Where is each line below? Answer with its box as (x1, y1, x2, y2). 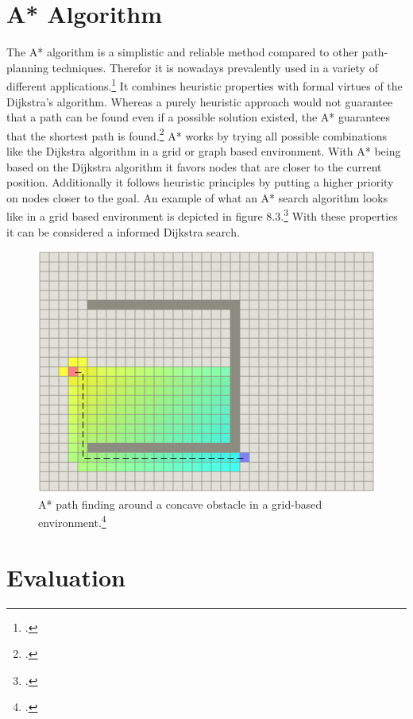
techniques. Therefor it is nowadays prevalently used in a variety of (52, 59, 378, 75)
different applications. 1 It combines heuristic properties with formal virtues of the (6, 75, 403, 94)
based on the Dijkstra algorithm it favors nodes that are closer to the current (6, 158, 382, 175)
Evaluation (6, 560, 125, 593)
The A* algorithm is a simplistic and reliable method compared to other (6, 44, 358, 60)
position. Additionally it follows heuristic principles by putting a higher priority (6, 174, 394, 190)
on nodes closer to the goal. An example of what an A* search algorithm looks (6, 189, 388, 206)
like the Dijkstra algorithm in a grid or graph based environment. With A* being (6, 143, 401, 159)
